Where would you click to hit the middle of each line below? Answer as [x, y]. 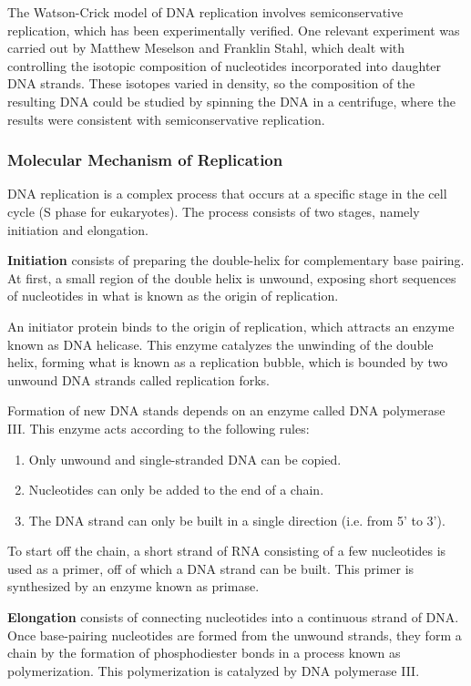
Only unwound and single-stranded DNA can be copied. [185, 459]
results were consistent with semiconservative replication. [166, 119]
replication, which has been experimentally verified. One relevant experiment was [234, 30]
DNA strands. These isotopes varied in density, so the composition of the [211, 83]
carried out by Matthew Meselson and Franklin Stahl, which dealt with [206, 48]
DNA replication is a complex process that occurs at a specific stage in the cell [227, 194]
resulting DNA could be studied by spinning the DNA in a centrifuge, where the [231, 101]
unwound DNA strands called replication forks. [138, 379]
